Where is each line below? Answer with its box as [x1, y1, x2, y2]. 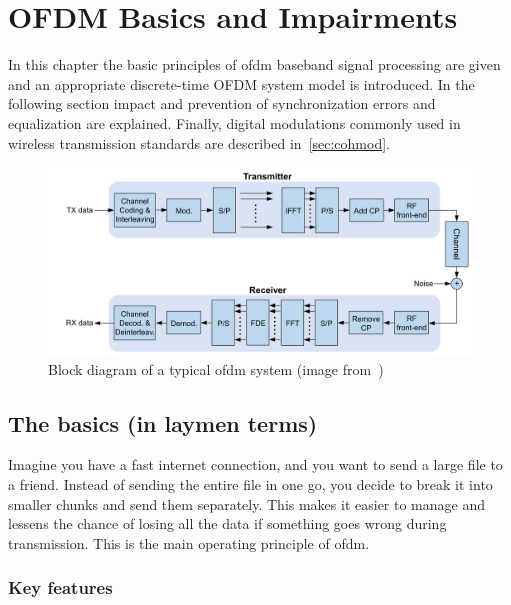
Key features [8, 575, 113, 600]
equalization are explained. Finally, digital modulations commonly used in [8, 112, 461, 133]
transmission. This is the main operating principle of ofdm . [8, 532, 370, 553]
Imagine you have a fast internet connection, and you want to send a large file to [8, 454, 503, 475]
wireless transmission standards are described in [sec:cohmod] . [8, 132, 391, 153]
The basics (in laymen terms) [8, 407, 318, 438]
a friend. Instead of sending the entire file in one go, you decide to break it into [8, 474, 493, 495]
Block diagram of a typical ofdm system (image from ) [48, 358, 384, 379]
